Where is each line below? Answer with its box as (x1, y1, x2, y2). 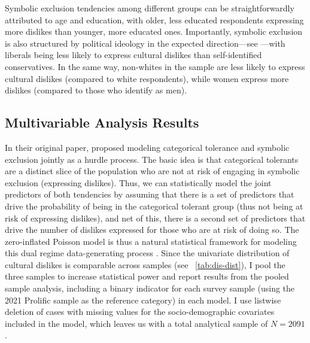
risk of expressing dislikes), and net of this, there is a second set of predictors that (5, 211, 306, 224)
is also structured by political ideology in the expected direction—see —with (5, 37, 285, 49)
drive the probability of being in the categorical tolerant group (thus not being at (5, 199, 303, 212)
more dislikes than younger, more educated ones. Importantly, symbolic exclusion (5, 25, 303, 38)
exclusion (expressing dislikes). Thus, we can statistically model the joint (5, 176, 272, 189)
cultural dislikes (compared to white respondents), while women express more (5, 72, 289, 84)
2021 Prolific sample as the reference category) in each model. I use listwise (5, 293, 281, 306)
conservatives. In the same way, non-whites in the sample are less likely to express (5, 60, 305, 72)
